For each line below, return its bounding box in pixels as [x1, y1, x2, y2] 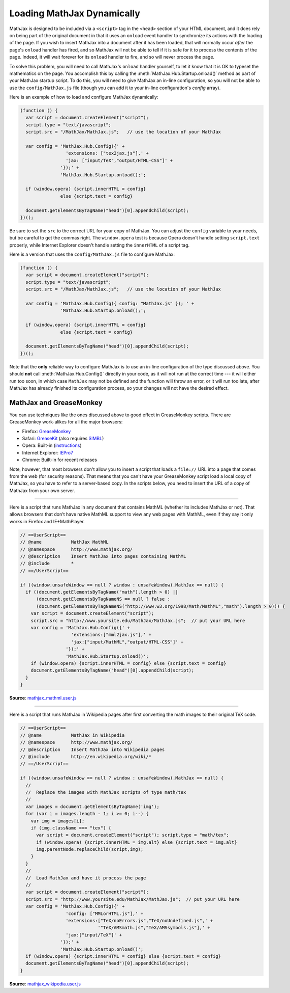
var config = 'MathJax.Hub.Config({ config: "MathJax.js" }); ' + [25, 301, 195, 306]
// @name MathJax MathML [20, 539, 109, 545]
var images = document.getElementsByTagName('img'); [25, 803, 159, 810]
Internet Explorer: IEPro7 [22, 449, 74, 455]
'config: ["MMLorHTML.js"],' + [65, 910, 144, 917]
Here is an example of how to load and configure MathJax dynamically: [9, 94, 158, 100]
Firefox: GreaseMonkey [22, 428, 71, 434]
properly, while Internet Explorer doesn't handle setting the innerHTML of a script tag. [9, 242, 190, 248]
